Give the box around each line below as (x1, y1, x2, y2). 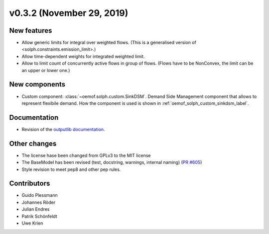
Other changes (9, 139, 57, 148)
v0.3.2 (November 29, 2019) (9, 7, 129, 18)
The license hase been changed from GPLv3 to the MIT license (21, 152, 151, 158)
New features (9, 26, 52, 35)
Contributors (9, 179, 50, 188)
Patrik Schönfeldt (21, 213, 57, 219)
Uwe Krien (21, 220, 43, 226)
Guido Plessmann (21, 192, 58, 198)
